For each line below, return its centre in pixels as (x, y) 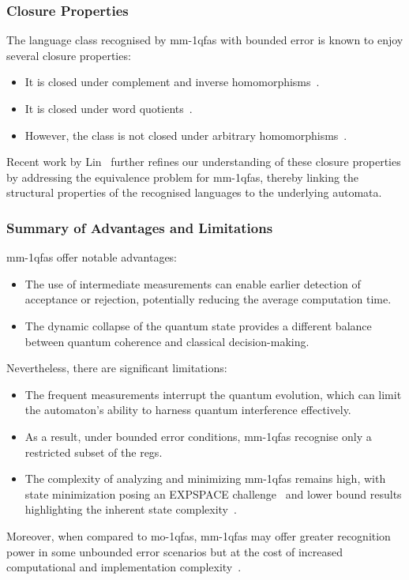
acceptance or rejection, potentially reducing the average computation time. (208, 299)
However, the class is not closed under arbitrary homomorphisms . (186, 135)
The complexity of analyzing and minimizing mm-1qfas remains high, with (205, 478)
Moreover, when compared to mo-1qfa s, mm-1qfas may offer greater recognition (199, 535)
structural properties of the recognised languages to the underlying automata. (194, 192)
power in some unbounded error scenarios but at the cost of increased (175, 551)
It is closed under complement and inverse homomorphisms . (172, 82)
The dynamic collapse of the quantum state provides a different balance (198, 325)
